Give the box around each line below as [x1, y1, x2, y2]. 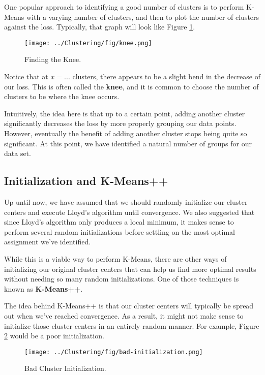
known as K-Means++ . [4, 283, 83, 294]
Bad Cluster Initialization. [24, 363, 106, 373]
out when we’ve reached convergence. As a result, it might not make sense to [4, 310, 244, 321]
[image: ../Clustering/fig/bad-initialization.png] [24, 348, 203, 356]
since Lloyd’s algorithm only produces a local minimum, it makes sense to [4, 216, 234, 227]
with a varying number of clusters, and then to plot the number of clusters [26, 11, 259, 22]
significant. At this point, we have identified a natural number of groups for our [4, 138, 252, 148]
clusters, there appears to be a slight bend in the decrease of [72, 71, 261, 82]
